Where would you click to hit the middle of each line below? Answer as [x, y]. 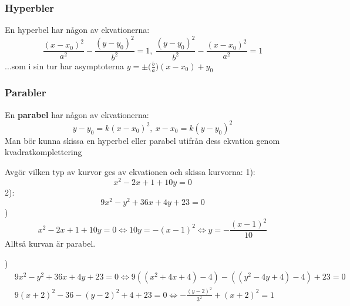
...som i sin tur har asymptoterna [64, 65]
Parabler [26, 93]
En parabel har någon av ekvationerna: [77, 114]
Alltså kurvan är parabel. [50, 243]
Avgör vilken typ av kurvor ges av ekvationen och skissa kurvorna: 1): [130, 171]
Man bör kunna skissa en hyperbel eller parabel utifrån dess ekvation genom [142, 140]
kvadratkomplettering [43, 152]
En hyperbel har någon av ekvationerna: [77, 30]
